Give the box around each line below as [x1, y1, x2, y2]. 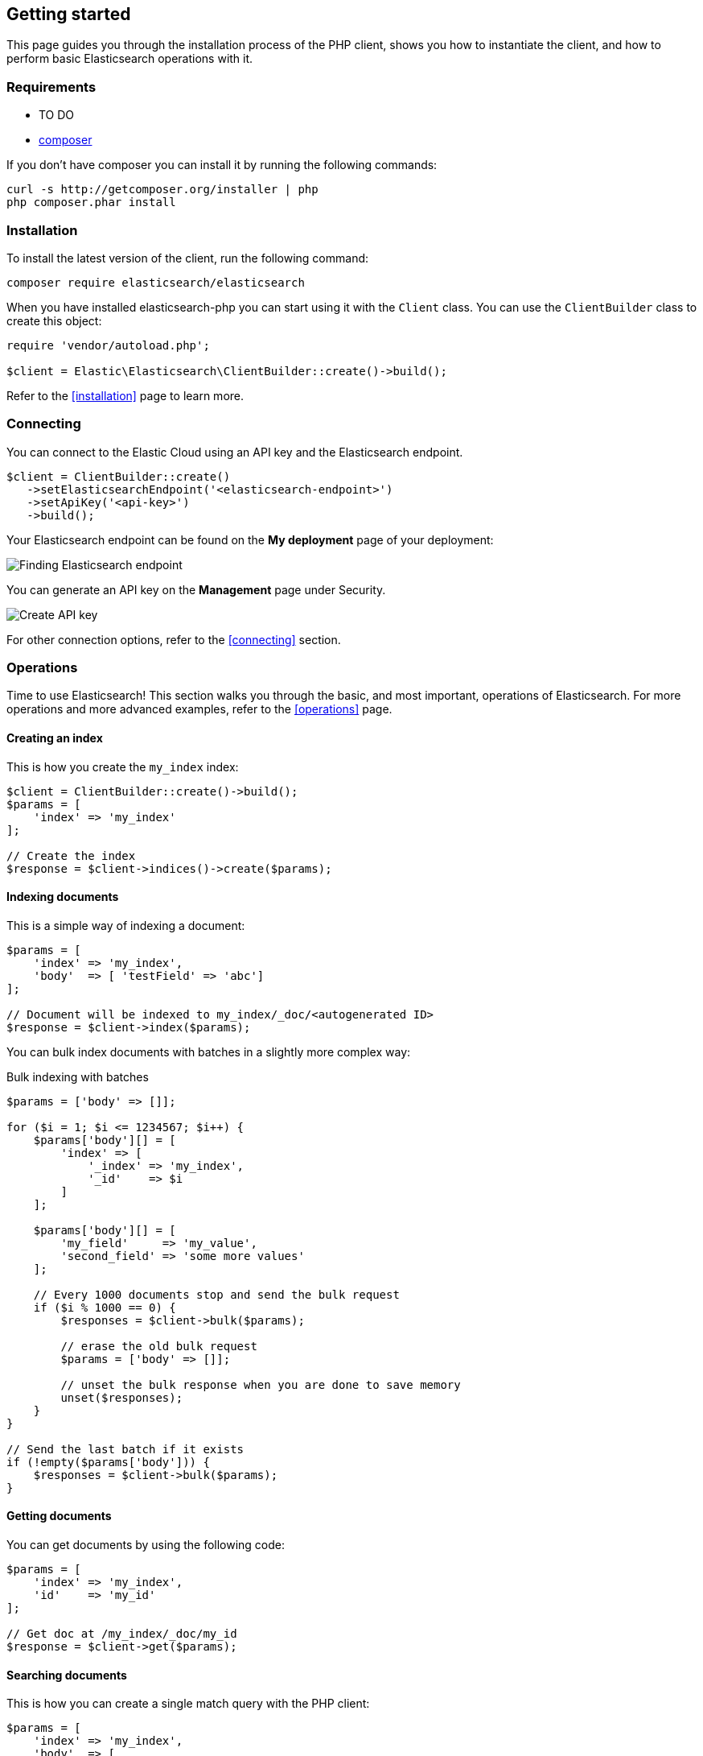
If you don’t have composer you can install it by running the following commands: [6, 158, 438, 172]
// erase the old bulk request [60, 1339, 257, 1353]
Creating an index [6, 731, 103, 746]
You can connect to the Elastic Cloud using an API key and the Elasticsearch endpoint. [6, 444, 463, 459]
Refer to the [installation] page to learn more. [6, 388, 245, 403]
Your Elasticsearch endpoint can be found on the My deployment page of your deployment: [6, 532, 494, 547]
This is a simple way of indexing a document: [6, 918, 245, 932]
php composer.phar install [6, 196, 176, 209]
